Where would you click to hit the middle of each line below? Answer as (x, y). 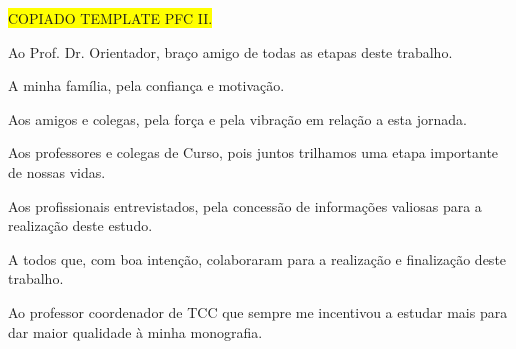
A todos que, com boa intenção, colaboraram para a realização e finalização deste (257, 258)
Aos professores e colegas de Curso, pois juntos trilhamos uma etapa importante (253, 152)
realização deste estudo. (80, 225)
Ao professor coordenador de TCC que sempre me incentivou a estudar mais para (258, 311)
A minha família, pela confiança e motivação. (146, 85)
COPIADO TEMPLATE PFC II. (110, 18)
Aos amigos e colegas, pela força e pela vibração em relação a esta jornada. (237, 118)
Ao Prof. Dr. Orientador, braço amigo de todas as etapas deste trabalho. (230, 51)
